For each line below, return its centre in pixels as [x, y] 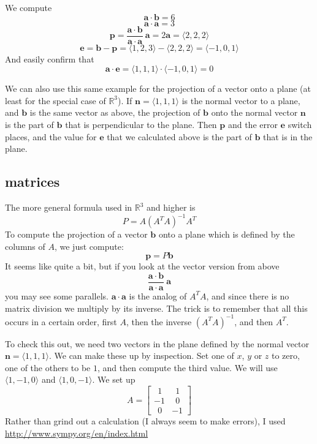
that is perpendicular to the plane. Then [141, 125]
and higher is [171, 207]
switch [300, 125]
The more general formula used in [69, 207]
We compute [29, 7]
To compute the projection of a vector [76, 234]
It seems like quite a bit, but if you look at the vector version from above [142, 266]
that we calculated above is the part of [179, 136]
